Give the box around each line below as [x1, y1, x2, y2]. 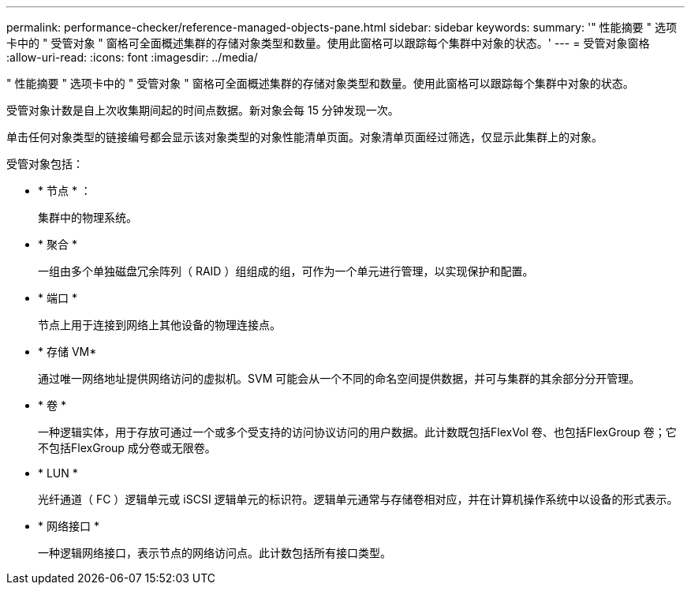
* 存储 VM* [38, 345, 97, 358]
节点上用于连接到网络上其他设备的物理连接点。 [38, 318, 281, 331]
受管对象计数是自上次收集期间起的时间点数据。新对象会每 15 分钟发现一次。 [6, 103, 399, 117]
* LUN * [38, 466, 78, 480]
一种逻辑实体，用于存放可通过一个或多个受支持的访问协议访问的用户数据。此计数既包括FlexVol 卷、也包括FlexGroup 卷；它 [38, 425, 677, 439]
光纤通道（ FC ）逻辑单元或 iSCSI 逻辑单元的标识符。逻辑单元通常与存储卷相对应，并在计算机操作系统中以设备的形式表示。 [38, 492, 678, 506]
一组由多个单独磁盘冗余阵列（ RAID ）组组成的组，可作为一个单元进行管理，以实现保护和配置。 [38, 264, 534, 278]
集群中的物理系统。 [38, 211, 137, 224]
